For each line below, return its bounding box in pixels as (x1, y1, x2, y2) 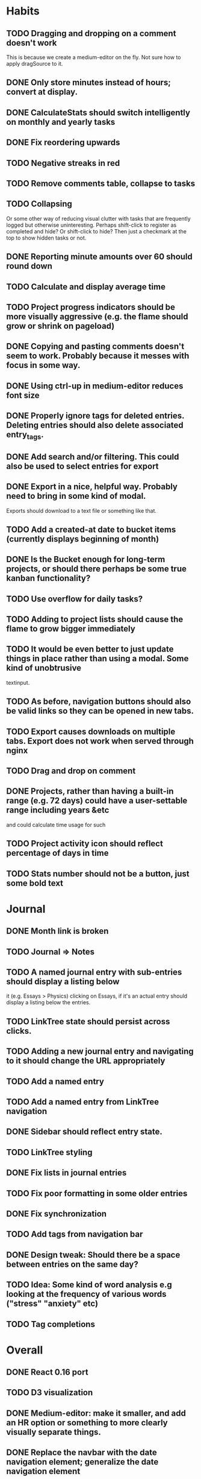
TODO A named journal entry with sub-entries (6, 967, 182, 977)
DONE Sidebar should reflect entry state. (6, 1127, 162, 1137)
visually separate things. (6, 1427, 101, 1437)
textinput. (6, 679, 30, 686)
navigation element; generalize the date (6, 1457, 159, 1467)
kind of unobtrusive (6, 663, 82, 673)
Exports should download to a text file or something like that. (6, 507, 157, 514)
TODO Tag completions (6, 1319, 95, 1329)
